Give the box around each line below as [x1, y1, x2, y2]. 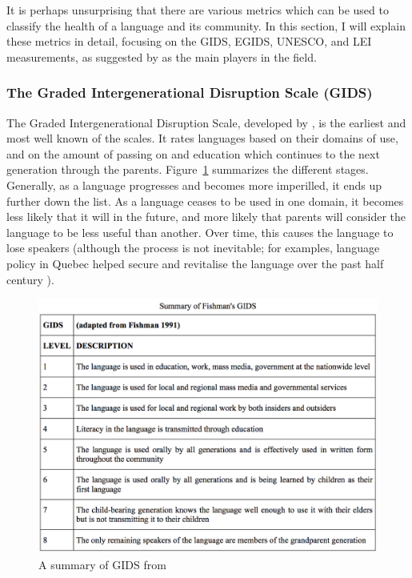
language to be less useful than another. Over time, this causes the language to [6, 223, 394, 240]
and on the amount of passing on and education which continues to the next [6, 145, 380, 162]
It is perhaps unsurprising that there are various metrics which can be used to [6, 2, 389, 18]
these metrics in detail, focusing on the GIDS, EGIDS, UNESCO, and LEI [6, 33, 372, 50]
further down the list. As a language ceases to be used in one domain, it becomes [6, 192, 404, 209]
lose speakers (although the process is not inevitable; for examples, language [6, 239, 380, 256]
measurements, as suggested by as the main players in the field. [6, 48, 317, 65]
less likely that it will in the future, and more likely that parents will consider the [6, 208, 406, 225]
